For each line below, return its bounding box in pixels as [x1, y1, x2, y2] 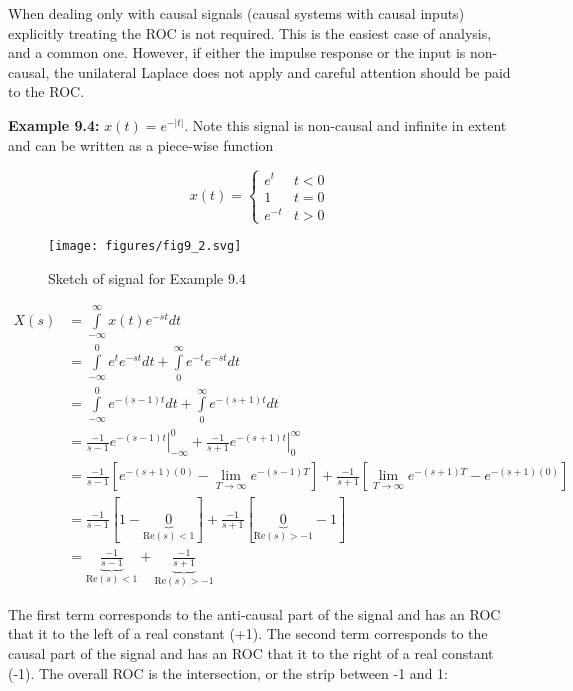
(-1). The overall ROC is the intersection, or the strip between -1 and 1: [8, 662, 448, 683]
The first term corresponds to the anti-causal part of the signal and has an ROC [8, 603, 501, 624]
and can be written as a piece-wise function [8, 134, 274, 155]
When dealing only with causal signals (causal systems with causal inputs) [8, 3, 465, 23]
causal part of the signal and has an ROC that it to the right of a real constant [8, 642, 494, 663]
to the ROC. [8, 81, 85, 102]
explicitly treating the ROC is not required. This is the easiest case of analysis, [8, 22, 492, 43]
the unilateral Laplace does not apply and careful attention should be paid [53, 61, 511, 82]
